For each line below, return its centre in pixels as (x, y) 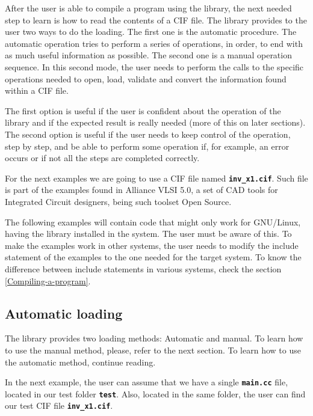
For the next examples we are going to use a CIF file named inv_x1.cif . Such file (156, 178)
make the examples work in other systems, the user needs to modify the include (152, 245)
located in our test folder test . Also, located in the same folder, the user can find (155, 393)
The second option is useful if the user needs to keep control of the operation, (148, 134)
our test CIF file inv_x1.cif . (59, 405)
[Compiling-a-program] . (48, 280)
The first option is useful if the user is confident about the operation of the (143, 110)
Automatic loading (64, 313)
